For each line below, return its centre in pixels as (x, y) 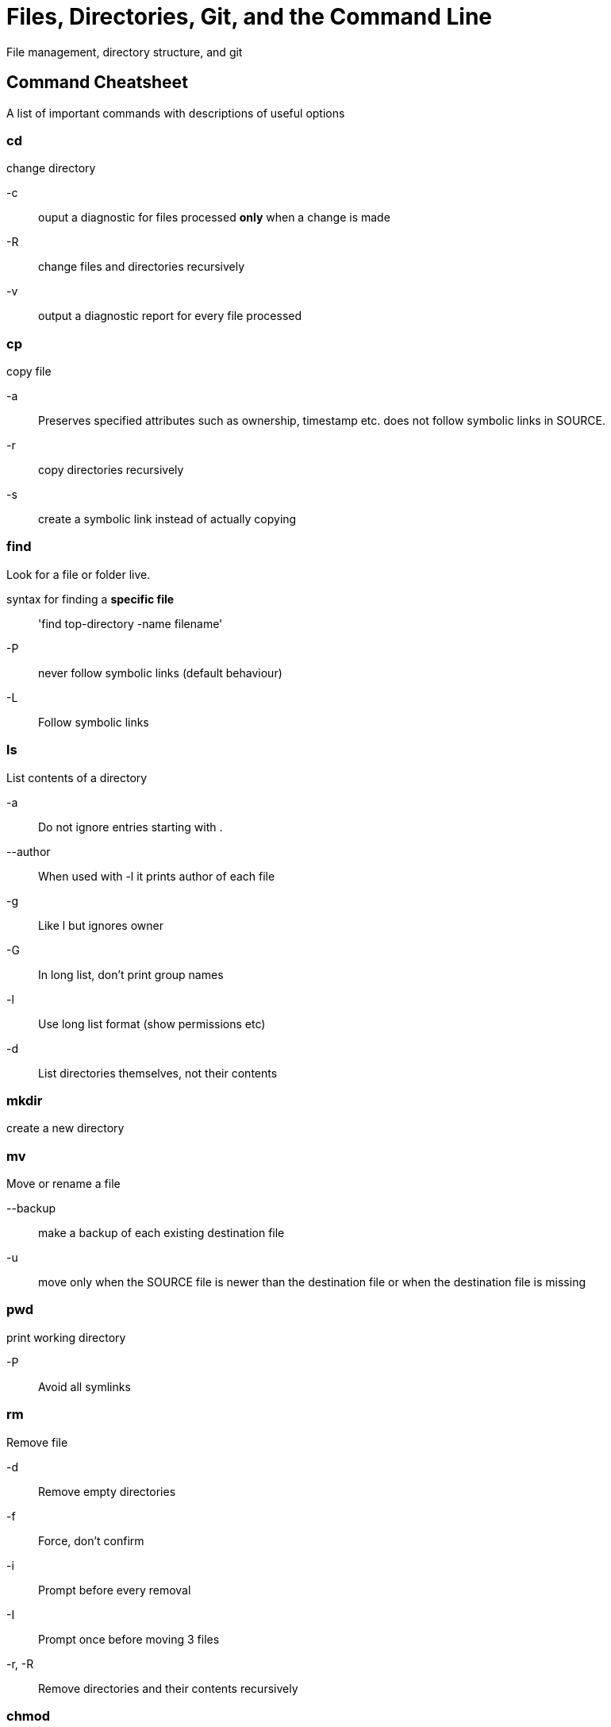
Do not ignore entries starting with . (131, 827)
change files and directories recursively (142, 267)
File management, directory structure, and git (125, 52)
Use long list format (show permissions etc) (152, 1023)
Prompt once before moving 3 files (129, 1639)
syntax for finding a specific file (90, 599)
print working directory (66, 1337)
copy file (29, 372)
